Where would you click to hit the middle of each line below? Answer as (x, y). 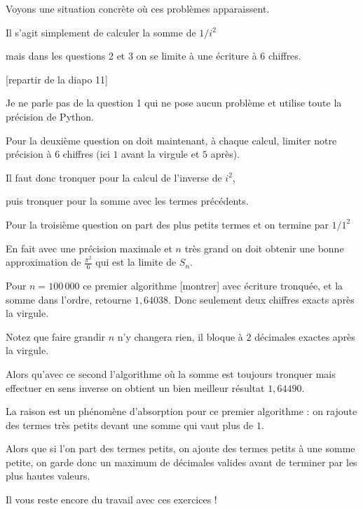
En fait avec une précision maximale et (89, 248)
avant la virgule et (160, 154)
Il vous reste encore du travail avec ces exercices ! (111, 500)
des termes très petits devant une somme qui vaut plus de (130, 425)
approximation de (43, 262)
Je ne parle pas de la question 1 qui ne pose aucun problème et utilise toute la (174, 103)
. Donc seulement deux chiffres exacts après (261, 299)
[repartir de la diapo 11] (57, 79)
